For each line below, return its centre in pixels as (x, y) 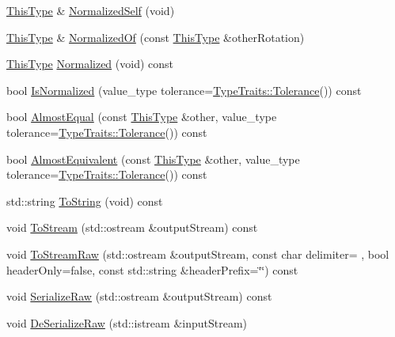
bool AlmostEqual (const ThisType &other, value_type (142, 117)
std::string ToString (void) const (85, 201)
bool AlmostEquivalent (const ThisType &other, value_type (153, 159)
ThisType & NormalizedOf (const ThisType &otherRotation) (156, 37)
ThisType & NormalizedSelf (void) (91, 10)
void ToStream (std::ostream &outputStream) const (132, 227)
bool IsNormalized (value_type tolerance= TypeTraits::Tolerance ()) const (184, 90)
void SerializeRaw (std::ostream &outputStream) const (139, 296)
